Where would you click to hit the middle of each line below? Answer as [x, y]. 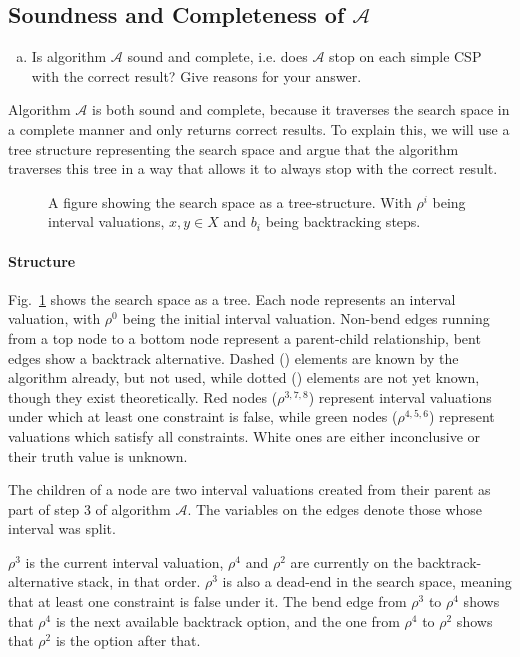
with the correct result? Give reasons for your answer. [196, 75]
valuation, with [54, 318]
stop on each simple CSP [405, 56]
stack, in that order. [139, 581]
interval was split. [62, 528]
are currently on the [351, 561]
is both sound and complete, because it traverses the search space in [300, 109]
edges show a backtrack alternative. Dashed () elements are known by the [233, 357]
